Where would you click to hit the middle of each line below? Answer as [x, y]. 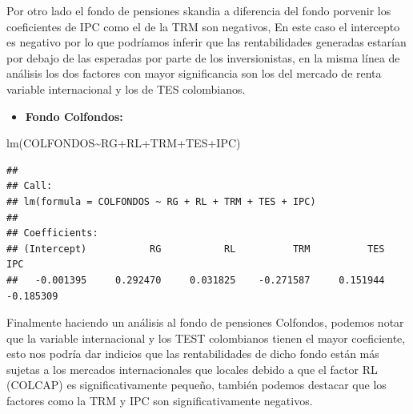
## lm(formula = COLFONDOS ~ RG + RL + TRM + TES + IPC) [161, 201]
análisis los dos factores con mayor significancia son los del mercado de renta [194, 73]
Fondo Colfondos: [74, 116]
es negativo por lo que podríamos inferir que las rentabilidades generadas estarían [206, 42]
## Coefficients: [52, 233]
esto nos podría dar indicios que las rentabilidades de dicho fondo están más [193, 354]
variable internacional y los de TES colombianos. [126, 88]
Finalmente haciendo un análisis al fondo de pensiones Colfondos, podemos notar [205, 322]
